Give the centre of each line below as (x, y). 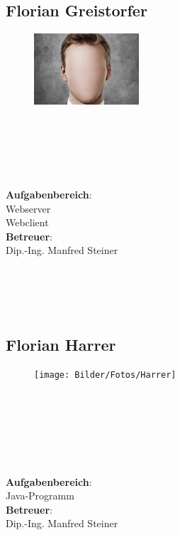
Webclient (27, 222)
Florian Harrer (61, 344)
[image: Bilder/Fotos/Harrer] (105, 375)
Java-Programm (40, 496)
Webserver (28, 208)
